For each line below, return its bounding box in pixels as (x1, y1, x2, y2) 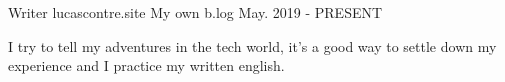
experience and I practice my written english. (8, 55, 285, 76)
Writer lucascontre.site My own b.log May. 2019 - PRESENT (8, 2, 383, 22)
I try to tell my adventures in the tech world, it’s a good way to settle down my (8, 35, 497, 56)
